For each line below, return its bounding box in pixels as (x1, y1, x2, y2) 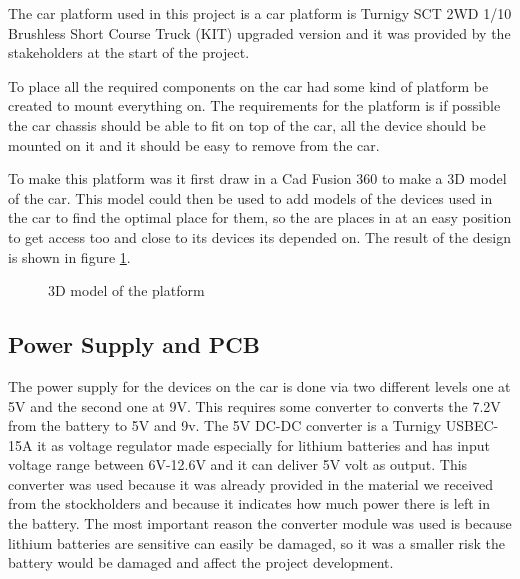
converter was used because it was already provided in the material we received (8, 473, 494, 494)
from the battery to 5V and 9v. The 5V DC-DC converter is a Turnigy (8, 415, 442, 436)
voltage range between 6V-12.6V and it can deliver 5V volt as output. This (8, 454, 468, 475)
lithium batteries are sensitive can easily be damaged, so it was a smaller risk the (8, 532, 505, 553)
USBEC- (445, 415, 499, 436)
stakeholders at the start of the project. (8, 42, 250, 63)
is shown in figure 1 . (8, 246, 131, 267)
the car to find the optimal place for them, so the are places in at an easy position (8, 207, 512, 228)
